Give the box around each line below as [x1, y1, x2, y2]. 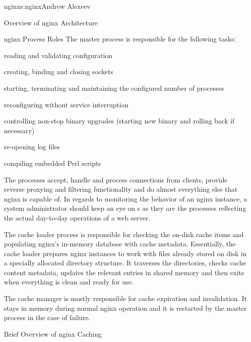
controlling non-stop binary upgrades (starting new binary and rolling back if [4, 116, 234, 126]
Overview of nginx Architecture [4, 17, 98, 27]
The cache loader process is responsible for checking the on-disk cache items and [4, 229, 244, 239]
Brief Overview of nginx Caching [4, 328, 102, 339]
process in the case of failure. [4, 312, 91, 322]
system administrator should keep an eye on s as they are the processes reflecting [4, 203, 246, 213]
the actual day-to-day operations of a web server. [4, 212, 151, 222]
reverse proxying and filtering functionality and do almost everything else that [4, 184, 238, 194]
